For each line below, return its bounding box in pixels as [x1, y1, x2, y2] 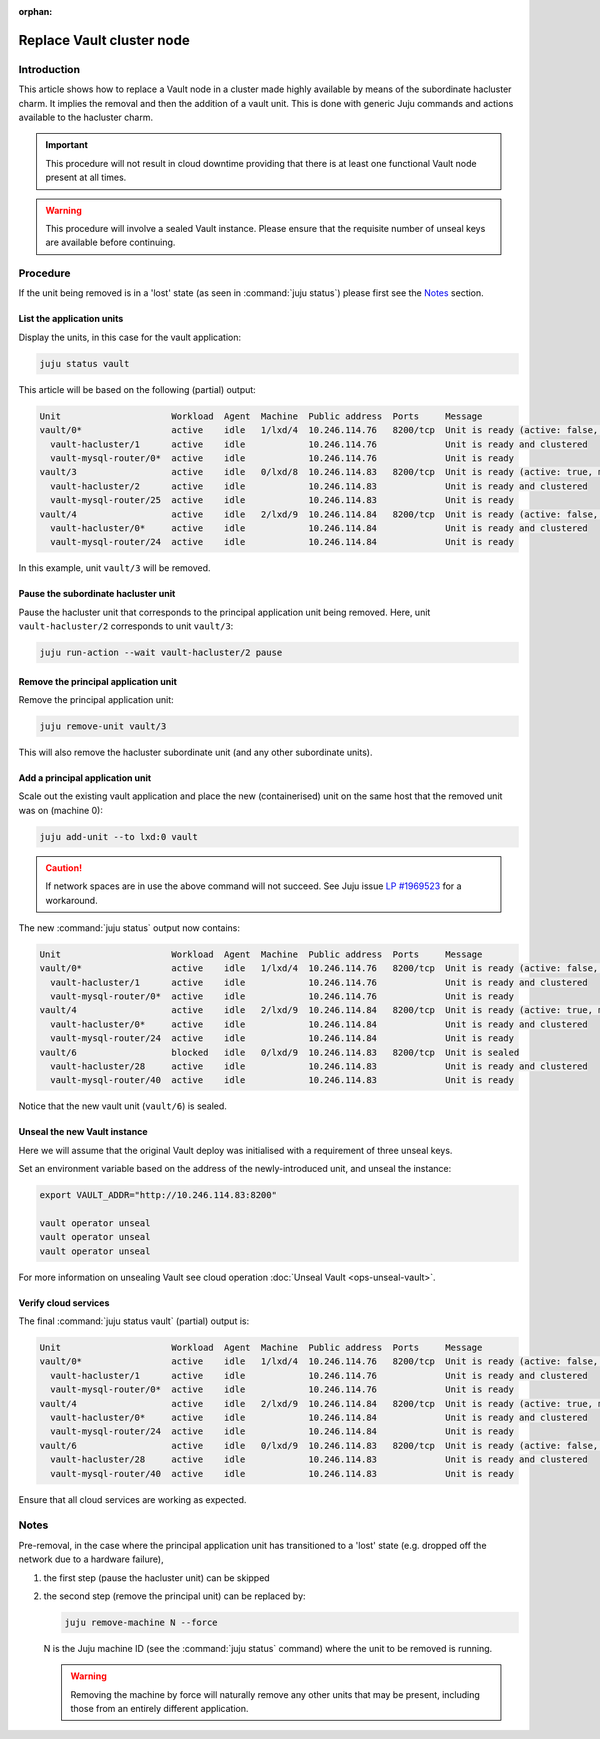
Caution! [45, 861, 83, 874]
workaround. [45, 894, 99, 906]
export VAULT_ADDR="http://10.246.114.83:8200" [39, 1190, 277, 1201]
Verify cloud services [18, 1296, 110, 1309]
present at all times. [45, 171, 127, 184]
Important [45, 139, 89, 151]
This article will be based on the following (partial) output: [18, 383, 257, 395]
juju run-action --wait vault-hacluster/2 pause [39, 647, 283, 659]
